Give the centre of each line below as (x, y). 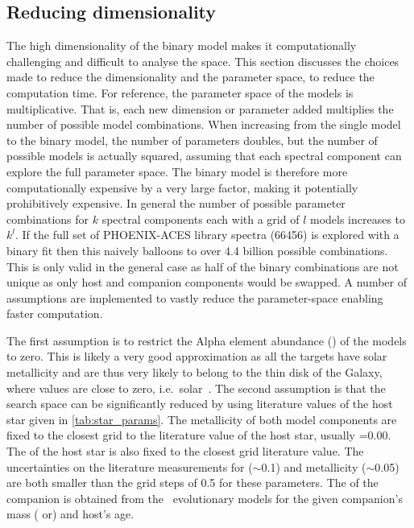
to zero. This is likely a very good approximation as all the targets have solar (197, 356)
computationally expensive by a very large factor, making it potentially (182, 187)
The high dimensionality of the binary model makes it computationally (182, 45)
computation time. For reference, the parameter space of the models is (180, 92)
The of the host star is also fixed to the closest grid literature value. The (185, 451)
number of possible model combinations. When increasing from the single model (204, 124)
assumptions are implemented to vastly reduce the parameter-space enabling (195, 297)
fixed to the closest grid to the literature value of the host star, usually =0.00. (199, 435)
